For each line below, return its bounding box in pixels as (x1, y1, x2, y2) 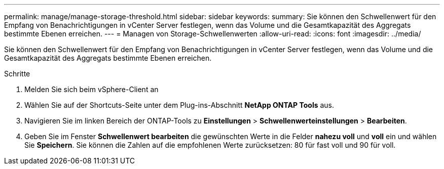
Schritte (4, 69, 30, 78)
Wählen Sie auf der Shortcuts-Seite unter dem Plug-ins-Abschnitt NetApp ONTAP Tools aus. (24, 101, 335, 109)
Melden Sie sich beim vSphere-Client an (24, 85, 159, 94)
